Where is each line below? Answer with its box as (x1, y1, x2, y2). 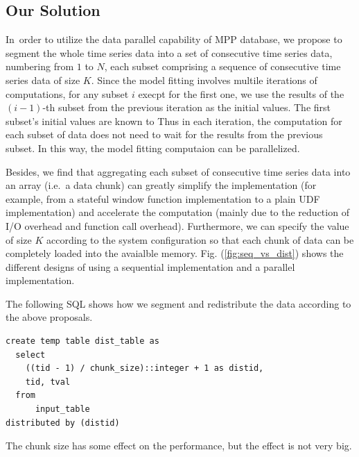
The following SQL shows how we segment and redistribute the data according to (6, 296, 351, 310)
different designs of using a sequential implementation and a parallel (6, 259, 295, 274)
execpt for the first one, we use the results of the (138, 86, 344, 101)
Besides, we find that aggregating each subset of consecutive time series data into (6, 164, 351, 178)
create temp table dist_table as (6, 336, 159, 347)
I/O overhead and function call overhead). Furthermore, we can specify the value (6, 218, 349, 233)
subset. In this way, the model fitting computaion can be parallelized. (6, 140, 300, 155)
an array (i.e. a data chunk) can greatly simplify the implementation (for (6, 178, 317, 192)
